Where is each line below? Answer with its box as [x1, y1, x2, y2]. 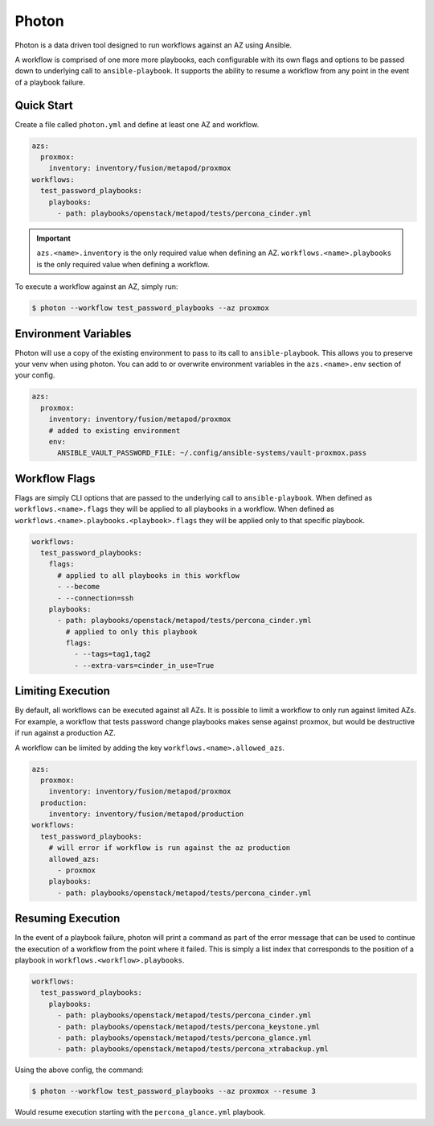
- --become [57, 582, 100, 592]
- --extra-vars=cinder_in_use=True [73, 661, 215, 670]
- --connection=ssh [57, 593, 134, 603]
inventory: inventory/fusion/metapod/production [48, 810, 244, 819]
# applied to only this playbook [65, 627, 198, 636]
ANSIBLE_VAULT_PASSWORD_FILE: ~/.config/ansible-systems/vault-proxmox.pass [57, 448, 367, 458]
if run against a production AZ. [14, 728, 116, 738]
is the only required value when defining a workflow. [36, 259, 210, 269]
